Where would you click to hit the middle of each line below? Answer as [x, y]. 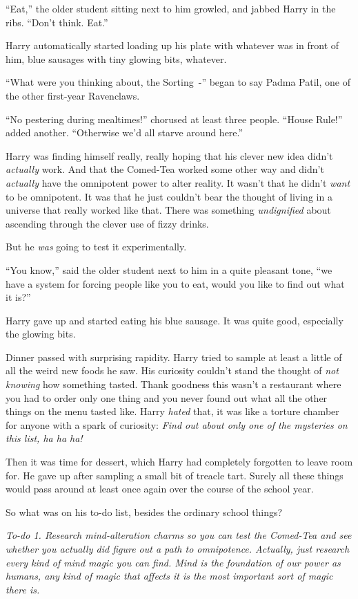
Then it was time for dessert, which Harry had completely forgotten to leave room [179, 462]
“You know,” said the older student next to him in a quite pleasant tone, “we [169, 269]
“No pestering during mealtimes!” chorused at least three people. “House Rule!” [174, 119]
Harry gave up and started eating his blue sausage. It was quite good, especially [175, 320]
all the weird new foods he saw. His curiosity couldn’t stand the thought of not [172, 370]
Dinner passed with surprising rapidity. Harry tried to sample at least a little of [174, 357]
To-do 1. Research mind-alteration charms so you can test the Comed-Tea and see [179, 535]
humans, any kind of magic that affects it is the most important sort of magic [169, 576]
